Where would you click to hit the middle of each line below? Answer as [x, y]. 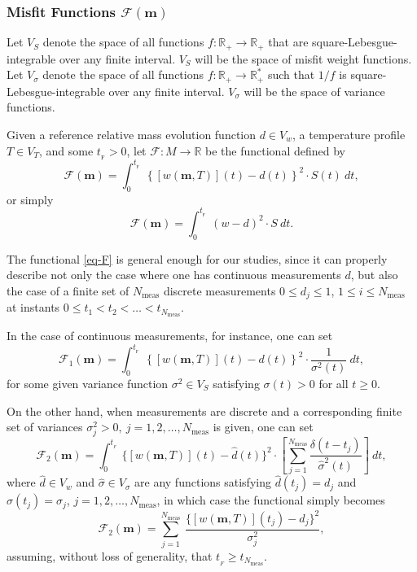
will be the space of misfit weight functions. [303, 58]
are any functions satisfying [203, 482]
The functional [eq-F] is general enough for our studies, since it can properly [197, 258]
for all [334, 383]
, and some [66, 150]
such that [291, 74]
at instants [33, 307]
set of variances [45, 427]
